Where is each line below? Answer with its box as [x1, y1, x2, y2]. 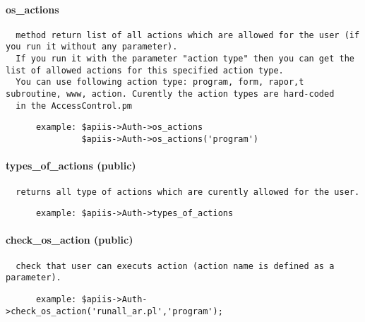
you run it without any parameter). [6, 42, 178, 52]
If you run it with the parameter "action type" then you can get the [16, 54, 354, 64]
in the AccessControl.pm [16, 100, 132, 111]
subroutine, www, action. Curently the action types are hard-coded [6, 89, 335, 100]
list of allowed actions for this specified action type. [6, 65, 284, 76]
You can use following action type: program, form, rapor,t [16, 77, 304, 88]
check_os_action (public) [6, 232, 133, 247]
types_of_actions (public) [6, 158, 136, 173]
